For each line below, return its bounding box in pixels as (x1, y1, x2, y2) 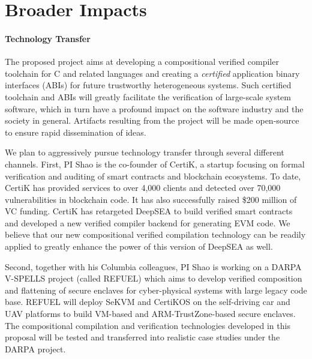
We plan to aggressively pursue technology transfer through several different (5, 146, 284, 158)
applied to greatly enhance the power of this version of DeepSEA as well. (5, 240, 273, 253)
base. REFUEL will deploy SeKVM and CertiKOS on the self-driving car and (5, 295, 290, 308)
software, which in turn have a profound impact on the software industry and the (5, 102, 304, 115)
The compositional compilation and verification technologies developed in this (5, 319, 290, 331)
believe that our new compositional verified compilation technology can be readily (5, 228, 306, 241)
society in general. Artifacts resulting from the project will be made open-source (5, 114, 299, 127)
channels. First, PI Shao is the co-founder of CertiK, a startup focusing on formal (5, 157, 305, 170)
